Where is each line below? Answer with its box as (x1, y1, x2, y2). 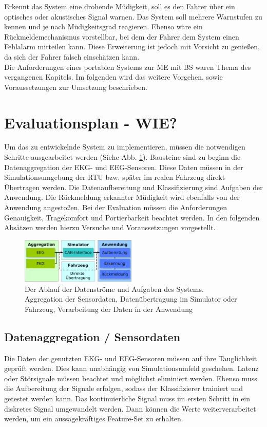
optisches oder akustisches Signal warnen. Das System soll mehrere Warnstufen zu (4, 11, 262, 22)
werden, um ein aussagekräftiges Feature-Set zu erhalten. (4, 413, 183, 424)
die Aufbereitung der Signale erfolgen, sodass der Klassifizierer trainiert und (4, 383, 243, 394)
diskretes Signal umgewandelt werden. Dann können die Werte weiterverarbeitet (4, 403, 256, 414)
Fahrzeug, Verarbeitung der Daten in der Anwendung (25, 303, 193, 314)
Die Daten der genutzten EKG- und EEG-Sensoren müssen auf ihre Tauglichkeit (4, 352, 257, 363)
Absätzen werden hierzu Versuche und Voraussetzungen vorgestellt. (4, 222, 216, 233)
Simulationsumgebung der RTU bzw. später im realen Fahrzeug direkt (4, 172, 225, 182)
